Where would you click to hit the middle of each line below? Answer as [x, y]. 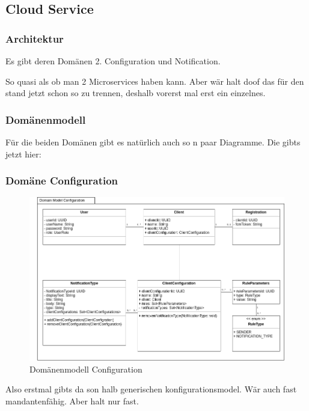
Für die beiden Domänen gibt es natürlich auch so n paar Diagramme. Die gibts [153, 142]
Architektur [35, 38]
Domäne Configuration [62, 181]
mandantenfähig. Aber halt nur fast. [72, 401]
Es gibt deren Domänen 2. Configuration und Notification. [113, 61]
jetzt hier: [23, 154]
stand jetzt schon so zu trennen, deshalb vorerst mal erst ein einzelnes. [136, 93]
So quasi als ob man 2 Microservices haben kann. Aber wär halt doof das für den [155, 81]
